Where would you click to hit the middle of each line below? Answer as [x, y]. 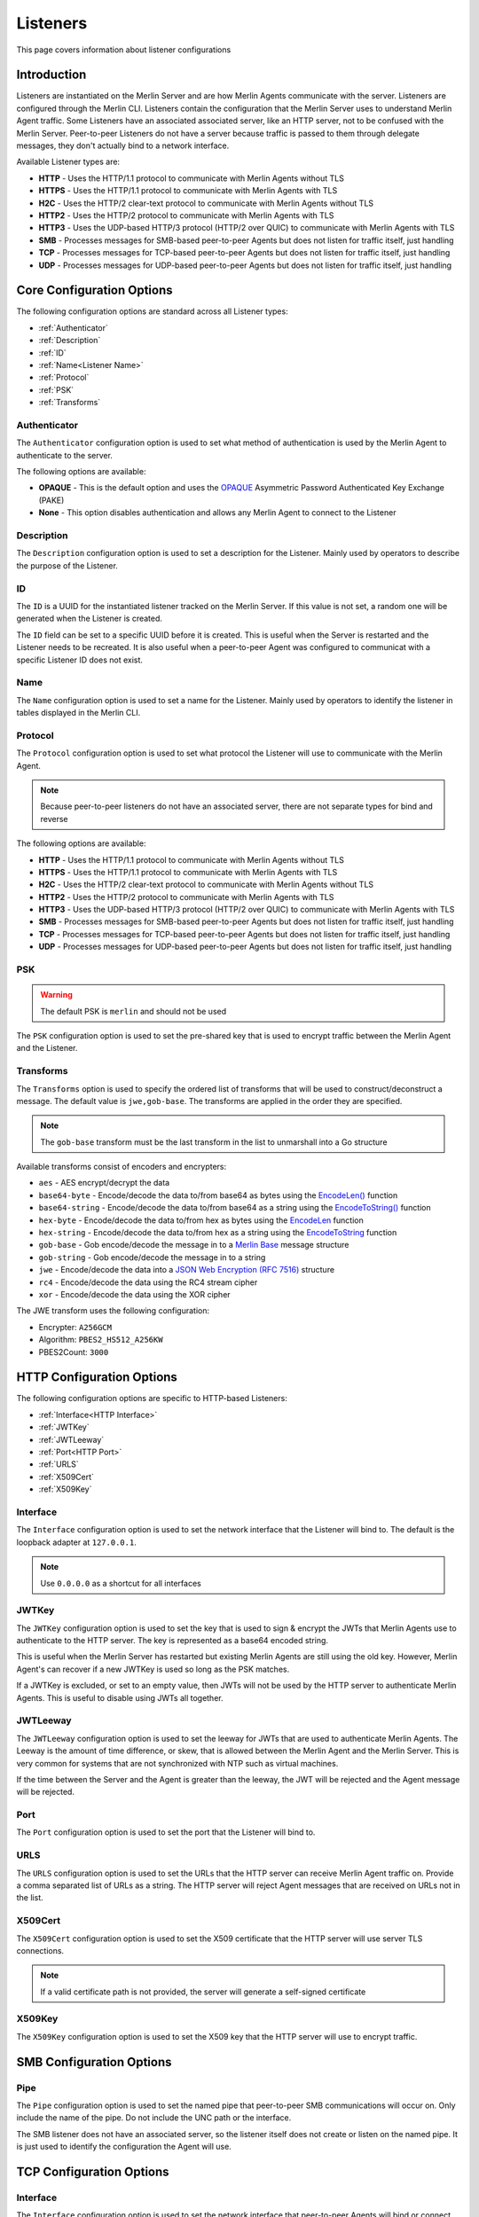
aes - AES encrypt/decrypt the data [104, 1183]
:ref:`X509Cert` [67, 1477]
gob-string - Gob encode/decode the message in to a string [152, 1257]
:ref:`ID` [52, 353]
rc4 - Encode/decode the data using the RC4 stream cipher [148, 1282]
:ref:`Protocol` [64, 378]
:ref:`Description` [70, 341]
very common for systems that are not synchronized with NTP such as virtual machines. [177, 1763]
